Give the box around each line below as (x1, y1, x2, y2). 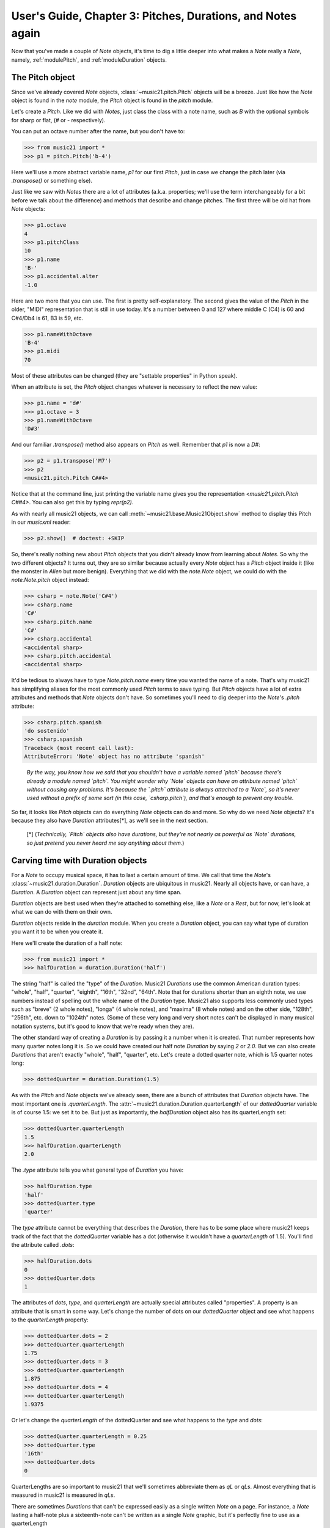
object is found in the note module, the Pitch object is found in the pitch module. (11, 97, 213, 104)
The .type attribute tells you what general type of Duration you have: (11, 1166, 184, 1174)
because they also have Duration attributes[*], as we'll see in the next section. (11, 817, 208, 825)
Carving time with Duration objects (11, 855, 147, 865)
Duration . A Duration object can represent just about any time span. (11, 888, 182, 895)
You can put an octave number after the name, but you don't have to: (11, 128, 185, 135)
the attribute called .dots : (11, 1241, 75, 1249)
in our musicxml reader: (11, 518, 71, 526)
